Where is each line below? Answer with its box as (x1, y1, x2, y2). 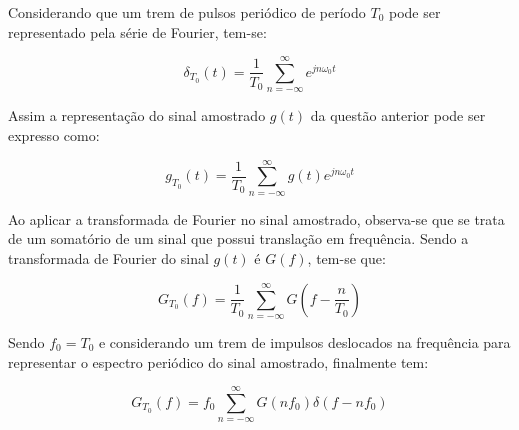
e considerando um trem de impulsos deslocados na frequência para (98, 331, 511, 352)
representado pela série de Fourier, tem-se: (8, 21, 267, 42)
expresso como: (8, 124, 100, 145)
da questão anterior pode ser (310, 105, 486, 126)
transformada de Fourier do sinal (8, 247, 209, 268)
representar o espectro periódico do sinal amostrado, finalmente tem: (8, 351, 429, 372)
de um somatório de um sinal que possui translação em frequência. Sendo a (8, 228, 469, 249)
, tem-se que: (307, 247, 386, 268)
